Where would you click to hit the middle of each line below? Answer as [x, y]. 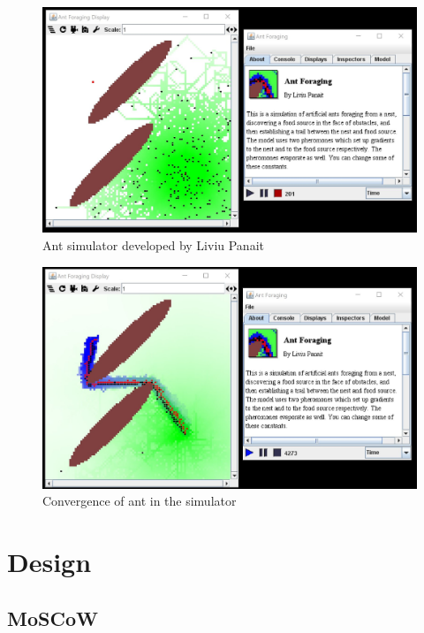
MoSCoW [53, 618]
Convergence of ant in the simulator [140, 501]
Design [49, 562]
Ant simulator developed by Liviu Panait [153, 245]
